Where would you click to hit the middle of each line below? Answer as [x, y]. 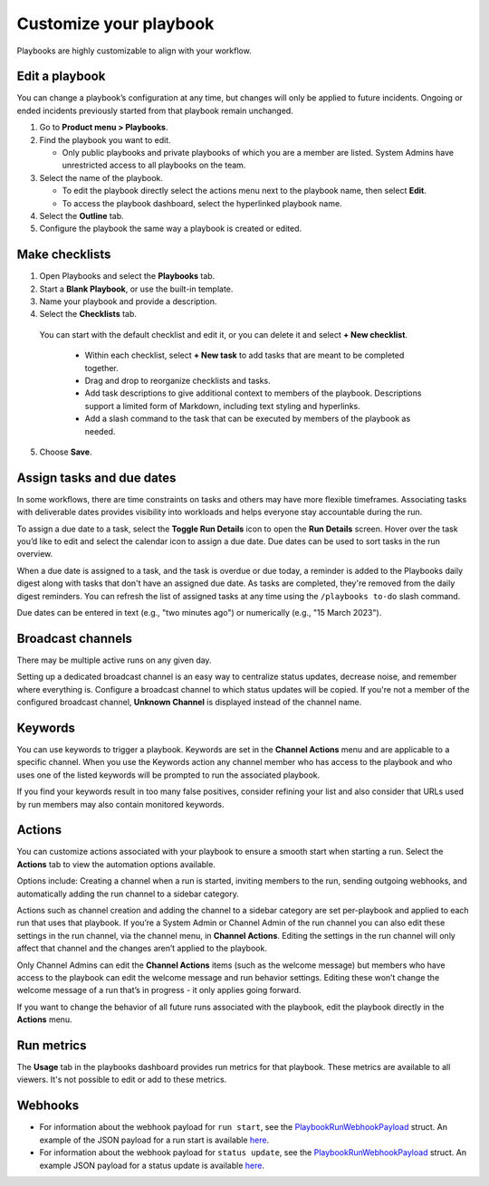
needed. [100, 431]
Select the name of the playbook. [101, 177]
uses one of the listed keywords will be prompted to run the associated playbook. [168, 775]
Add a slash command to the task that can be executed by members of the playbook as [248, 419]
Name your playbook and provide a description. [128, 301]
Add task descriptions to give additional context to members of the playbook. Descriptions [253, 393]
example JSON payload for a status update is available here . [152, 1165]
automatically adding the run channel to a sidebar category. [128, 894]
